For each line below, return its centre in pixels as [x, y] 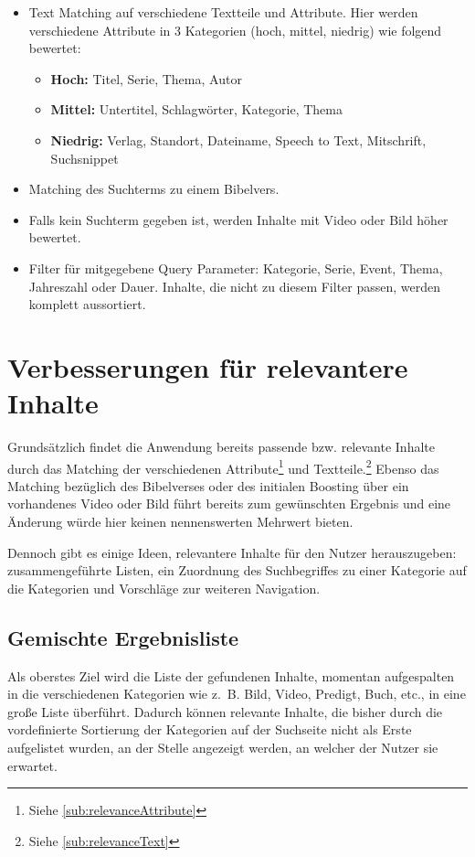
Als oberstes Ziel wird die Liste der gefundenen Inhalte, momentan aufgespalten [231, 675]
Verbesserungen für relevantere [208, 366]
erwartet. [32, 765]
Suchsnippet [84, 158]
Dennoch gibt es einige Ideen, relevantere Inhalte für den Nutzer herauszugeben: [232, 552]
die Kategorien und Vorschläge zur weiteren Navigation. [164, 588]
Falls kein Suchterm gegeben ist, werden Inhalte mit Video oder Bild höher [238, 219]
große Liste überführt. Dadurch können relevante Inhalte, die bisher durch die [225, 711]
